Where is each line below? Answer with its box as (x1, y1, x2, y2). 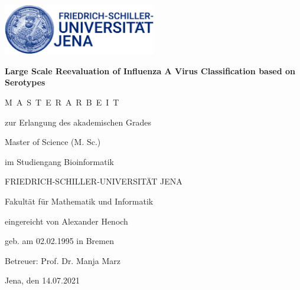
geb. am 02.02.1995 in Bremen (5, 235, 114, 247)
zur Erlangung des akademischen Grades (5, 116, 151, 128)
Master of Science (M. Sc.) (5, 136, 101, 148)
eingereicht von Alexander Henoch (5, 215, 128, 227)
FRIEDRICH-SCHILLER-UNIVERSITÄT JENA (5, 175, 182, 187)
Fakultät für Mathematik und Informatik (5, 195, 154, 207)
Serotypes (5, 76, 45, 88)
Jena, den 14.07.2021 (5, 274, 80, 286)
